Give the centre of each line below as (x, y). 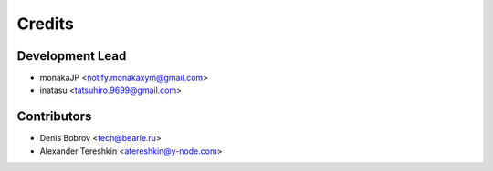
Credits (46, 24)
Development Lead (72, 56)
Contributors (54, 117)
